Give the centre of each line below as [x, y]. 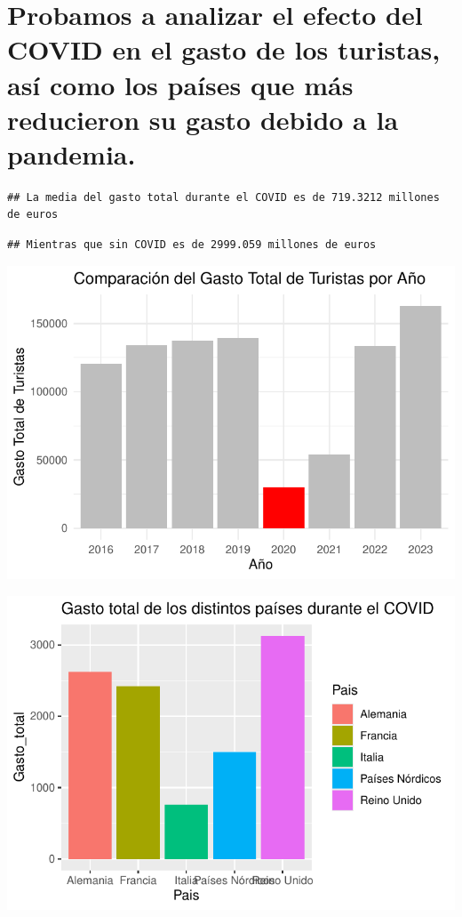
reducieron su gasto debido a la [203, 119]
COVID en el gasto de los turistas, [224, 49]
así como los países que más [180, 84]
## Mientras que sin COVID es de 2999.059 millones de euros [192, 245]
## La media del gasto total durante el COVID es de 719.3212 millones [223, 197]
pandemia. [72, 153]
